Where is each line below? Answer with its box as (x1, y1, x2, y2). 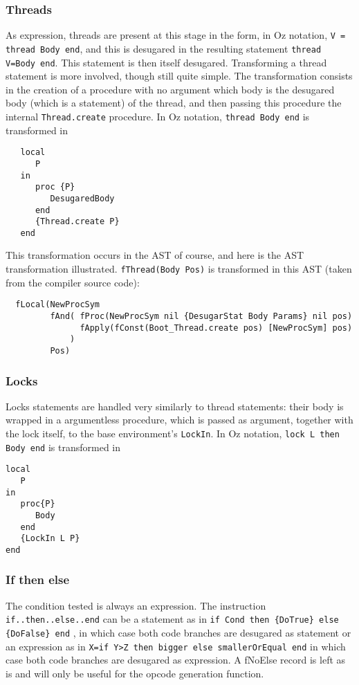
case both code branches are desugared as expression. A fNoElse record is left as (6, 652, 346, 667)
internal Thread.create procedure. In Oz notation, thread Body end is (6, 109, 310, 123)
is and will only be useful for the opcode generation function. (6, 666, 264, 680)
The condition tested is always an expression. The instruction (6, 598, 266, 612)
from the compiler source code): (6, 275, 140, 289)
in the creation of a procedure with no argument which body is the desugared (6, 82, 335, 96)
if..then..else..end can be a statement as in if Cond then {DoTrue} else (6, 612, 339, 626)
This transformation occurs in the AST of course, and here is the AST (6, 248, 304, 262)
